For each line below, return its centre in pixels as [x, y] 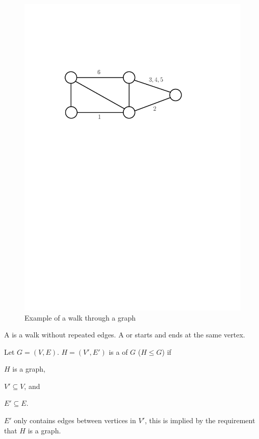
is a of [118, 351]
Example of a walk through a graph [80, 317]
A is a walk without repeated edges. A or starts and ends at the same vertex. [125, 335]
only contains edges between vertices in [75, 420]
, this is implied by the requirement [200, 420]
